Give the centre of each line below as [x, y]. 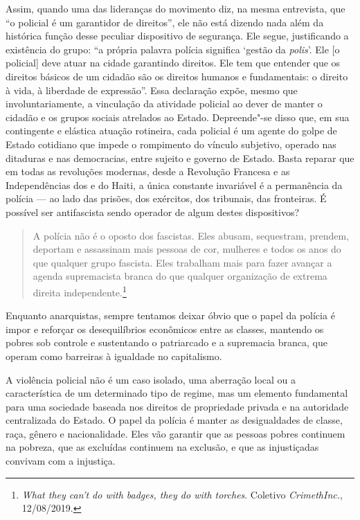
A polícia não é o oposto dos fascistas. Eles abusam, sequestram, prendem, [191, 235]
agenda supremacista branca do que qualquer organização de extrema [180, 276]
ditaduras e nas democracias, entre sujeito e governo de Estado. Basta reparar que [180, 158]
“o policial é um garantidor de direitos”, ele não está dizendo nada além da [165, 22]
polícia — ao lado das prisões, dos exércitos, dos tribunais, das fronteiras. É [166, 198]
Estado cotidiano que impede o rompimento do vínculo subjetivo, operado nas [171, 144]
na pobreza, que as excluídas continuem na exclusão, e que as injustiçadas [162, 447]
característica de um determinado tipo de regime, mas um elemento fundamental [177, 393]
